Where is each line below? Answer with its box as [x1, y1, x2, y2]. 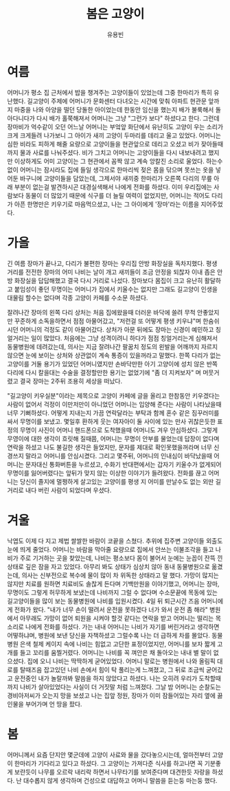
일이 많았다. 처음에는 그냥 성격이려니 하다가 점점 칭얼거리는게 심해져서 [30, 334, 218, 342]
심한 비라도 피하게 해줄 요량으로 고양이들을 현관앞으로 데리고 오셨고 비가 [7, 140, 200, 148]
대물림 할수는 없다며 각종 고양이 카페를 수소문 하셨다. [7, 293, 148, 302]
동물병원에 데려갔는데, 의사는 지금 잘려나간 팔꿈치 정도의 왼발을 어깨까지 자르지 [7, 342, 218, 350]
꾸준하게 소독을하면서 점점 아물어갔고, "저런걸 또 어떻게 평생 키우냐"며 [14, 317, 201, 325]
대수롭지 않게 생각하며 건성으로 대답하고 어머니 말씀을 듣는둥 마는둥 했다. [23, 776, 218, 784]
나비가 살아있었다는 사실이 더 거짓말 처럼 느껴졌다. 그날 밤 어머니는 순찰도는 [19, 682, 222, 691]
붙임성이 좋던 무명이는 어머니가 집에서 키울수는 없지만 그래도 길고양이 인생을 [14, 285, 218, 293]
